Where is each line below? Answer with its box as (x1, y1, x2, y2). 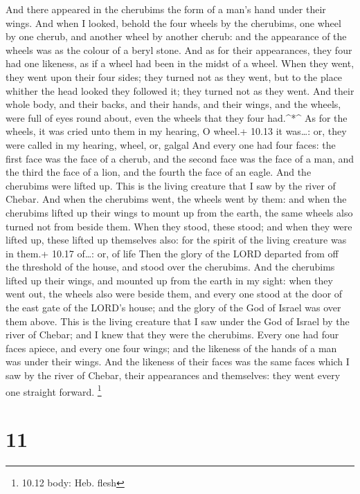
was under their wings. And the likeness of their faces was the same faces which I (6, 354, 350, 369)
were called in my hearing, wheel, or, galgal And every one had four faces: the (6, 137, 336, 152)
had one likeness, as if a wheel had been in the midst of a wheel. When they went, (6, 56, 354, 71)
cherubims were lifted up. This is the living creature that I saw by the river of (6, 178, 336, 192)
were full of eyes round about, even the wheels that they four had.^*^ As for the (6, 110, 348, 125)
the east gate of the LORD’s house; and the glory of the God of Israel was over (6, 300, 341, 315)
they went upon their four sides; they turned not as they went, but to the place (6, 69, 343, 84)
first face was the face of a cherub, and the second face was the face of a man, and (6, 151, 354, 165)
